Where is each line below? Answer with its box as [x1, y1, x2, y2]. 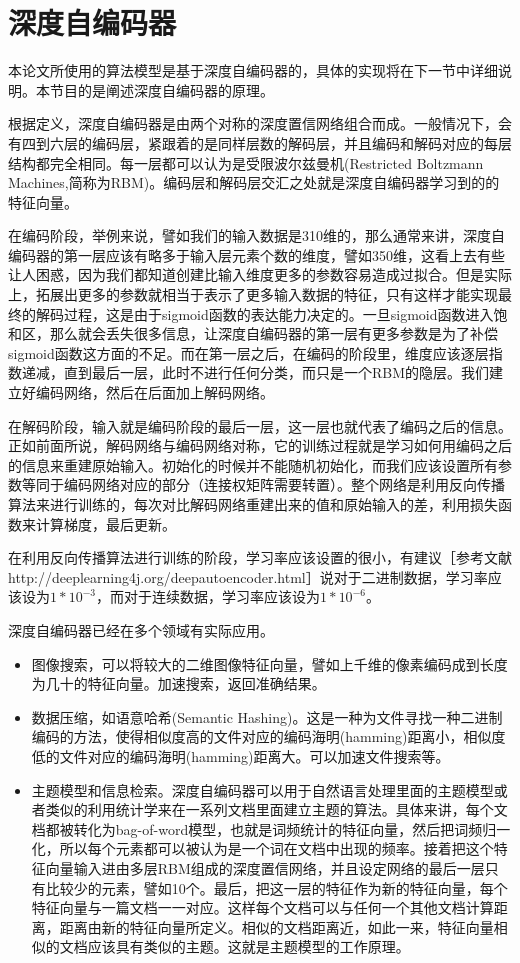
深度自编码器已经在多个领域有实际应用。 [8, 619, 274, 640]
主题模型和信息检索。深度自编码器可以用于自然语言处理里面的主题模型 [31, 779, 494, 800]
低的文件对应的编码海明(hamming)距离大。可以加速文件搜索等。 [31, 745, 450, 766]
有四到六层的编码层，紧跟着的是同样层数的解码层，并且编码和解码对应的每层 [8, 132, 512, 153]
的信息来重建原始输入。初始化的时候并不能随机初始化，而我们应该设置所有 [8, 454, 498, 475]
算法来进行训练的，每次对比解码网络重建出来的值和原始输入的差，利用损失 [8, 494, 498, 514]
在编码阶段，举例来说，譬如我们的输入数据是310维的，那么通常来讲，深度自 [8, 225, 505, 246]
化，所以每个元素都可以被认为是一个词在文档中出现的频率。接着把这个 [31, 838, 494, 859]
